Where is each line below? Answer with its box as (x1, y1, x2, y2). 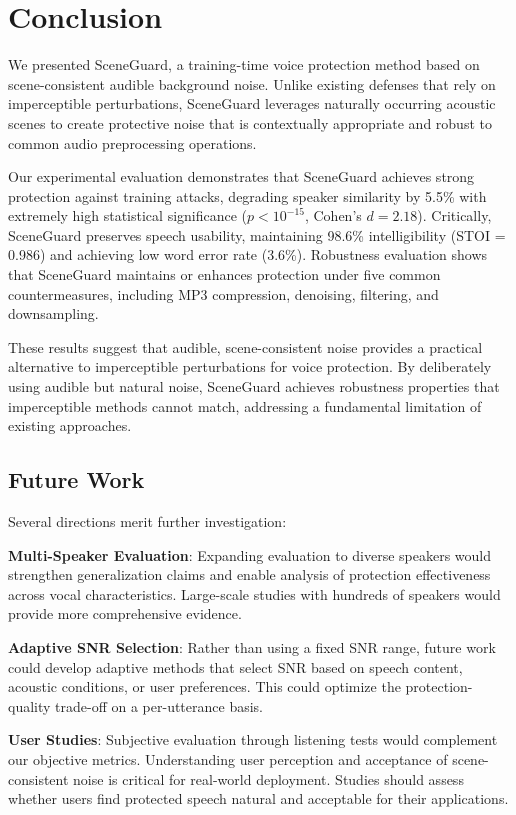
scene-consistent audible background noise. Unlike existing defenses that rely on (8, 73, 496, 94)
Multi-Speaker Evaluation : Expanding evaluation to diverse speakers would (8, 544, 492, 565)
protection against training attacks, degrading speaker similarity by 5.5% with (8, 185, 487, 206)
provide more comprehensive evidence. (8, 603, 242, 624)
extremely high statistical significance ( (8, 205, 248, 226)
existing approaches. (8, 415, 132, 436)
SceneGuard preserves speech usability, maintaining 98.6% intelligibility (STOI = (8, 224, 506, 245)
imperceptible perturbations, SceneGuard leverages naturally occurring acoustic (8, 93, 496, 114)
